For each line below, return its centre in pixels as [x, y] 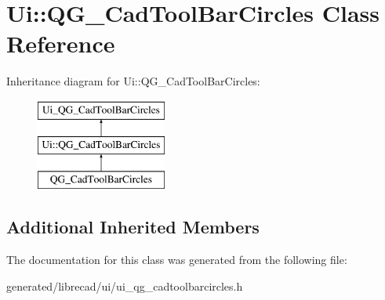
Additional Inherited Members [133, 227]
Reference [61, 43]
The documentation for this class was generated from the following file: [177, 260]
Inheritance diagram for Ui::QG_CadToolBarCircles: [133, 81]
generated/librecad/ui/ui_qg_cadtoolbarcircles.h [125, 286]
